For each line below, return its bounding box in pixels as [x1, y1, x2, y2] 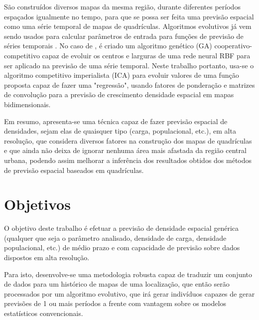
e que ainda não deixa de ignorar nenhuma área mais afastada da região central [4, 145, 247, 156]
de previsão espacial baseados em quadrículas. [4, 164, 144, 175]
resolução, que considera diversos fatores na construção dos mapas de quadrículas [4, 135, 252, 146]
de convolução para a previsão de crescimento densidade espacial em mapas [4, 89, 234, 100]
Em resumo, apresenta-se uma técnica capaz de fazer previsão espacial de [4, 116, 228, 126]
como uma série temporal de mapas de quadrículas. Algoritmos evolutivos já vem [4, 21, 252, 31]
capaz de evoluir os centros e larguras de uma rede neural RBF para [42, 50, 251, 60]
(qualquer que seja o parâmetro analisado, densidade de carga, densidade [4, 232, 227, 243]
